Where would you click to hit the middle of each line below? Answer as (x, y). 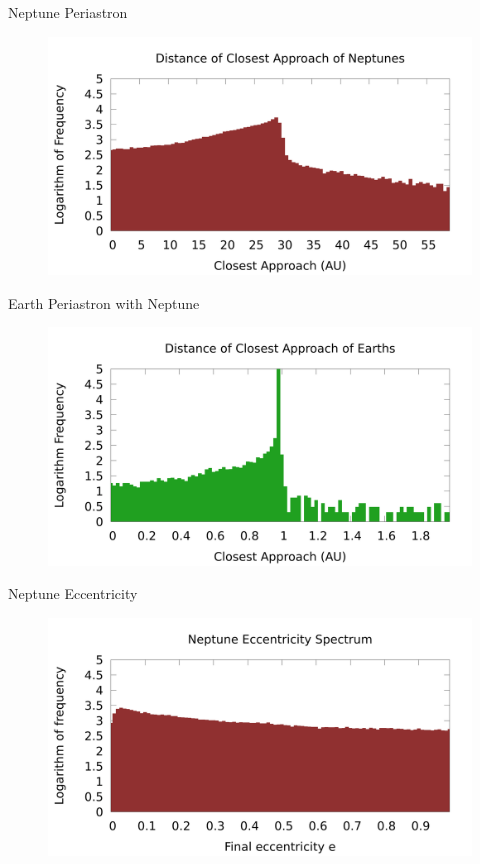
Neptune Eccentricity (73, 593)
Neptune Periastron (68, 12)
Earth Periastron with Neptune (104, 302)
